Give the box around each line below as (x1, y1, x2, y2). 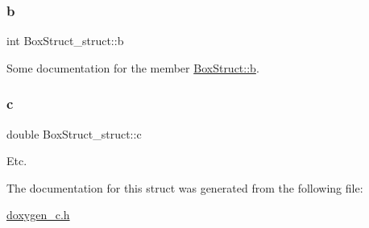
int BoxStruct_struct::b (6, 32, 124, 49)
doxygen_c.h (6, 206, 70, 223)
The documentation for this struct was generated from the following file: (6, 179, 363, 196)
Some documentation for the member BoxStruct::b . (6, 59, 259, 76)
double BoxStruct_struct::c (6, 125, 142, 142)
